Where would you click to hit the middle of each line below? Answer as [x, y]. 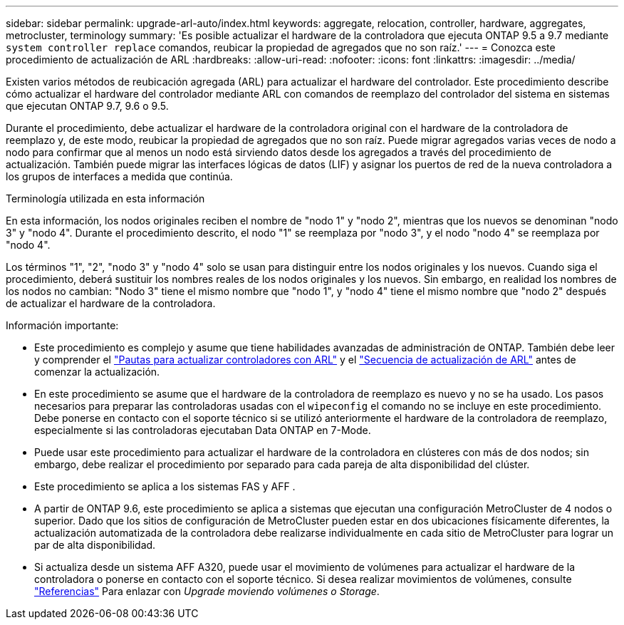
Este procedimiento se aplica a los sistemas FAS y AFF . [165, 486]
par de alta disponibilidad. [95, 545]
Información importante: [62, 325]
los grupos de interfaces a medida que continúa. [119, 176]
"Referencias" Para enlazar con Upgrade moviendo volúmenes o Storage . [207, 591]
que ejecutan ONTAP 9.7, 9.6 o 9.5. [87, 106]
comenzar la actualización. [97, 372]
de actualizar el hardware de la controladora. [111, 303]
